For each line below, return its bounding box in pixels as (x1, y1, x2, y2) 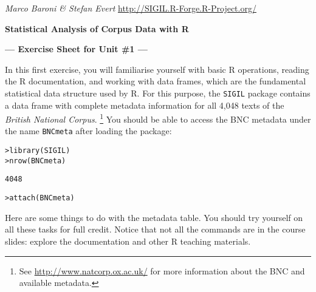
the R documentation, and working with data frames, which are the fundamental (5, 75, 306, 87)
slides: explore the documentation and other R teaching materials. (5, 234, 251, 247)
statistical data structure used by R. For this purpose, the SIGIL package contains (5, 86, 311, 99)
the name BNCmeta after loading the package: (5, 124, 172, 137)
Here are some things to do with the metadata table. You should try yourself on (5, 211, 303, 223)
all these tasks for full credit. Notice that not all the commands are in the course (5, 223, 306, 236)
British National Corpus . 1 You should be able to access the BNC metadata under (5, 111, 311, 125)
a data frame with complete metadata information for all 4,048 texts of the (5, 98, 284, 111)
